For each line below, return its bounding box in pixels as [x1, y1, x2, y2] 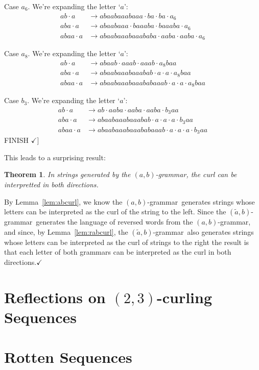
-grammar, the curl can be [155, 169, 237, 180]
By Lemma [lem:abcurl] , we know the [4, 196, 123, 207]
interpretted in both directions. [4, 179, 99, 189]
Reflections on [4, 286, 106, 307]
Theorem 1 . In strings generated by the [4, 169, 131, 180]
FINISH [4, 135, 29, 145]
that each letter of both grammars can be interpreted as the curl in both [4, 246, 231, 257]
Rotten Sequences [4, 347, 132, 367]
